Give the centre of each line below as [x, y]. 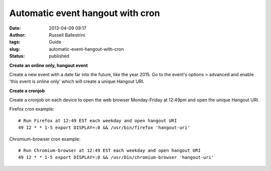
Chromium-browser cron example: [45, 139]
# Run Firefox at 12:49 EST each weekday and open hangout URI [98, 121]
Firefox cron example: [32, 109]
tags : [15, 42]
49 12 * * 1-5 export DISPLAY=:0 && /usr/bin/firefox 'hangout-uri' [104, 128]
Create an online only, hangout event [48, 65]
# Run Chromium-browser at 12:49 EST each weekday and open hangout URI [109, 151]
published [59, 56]
